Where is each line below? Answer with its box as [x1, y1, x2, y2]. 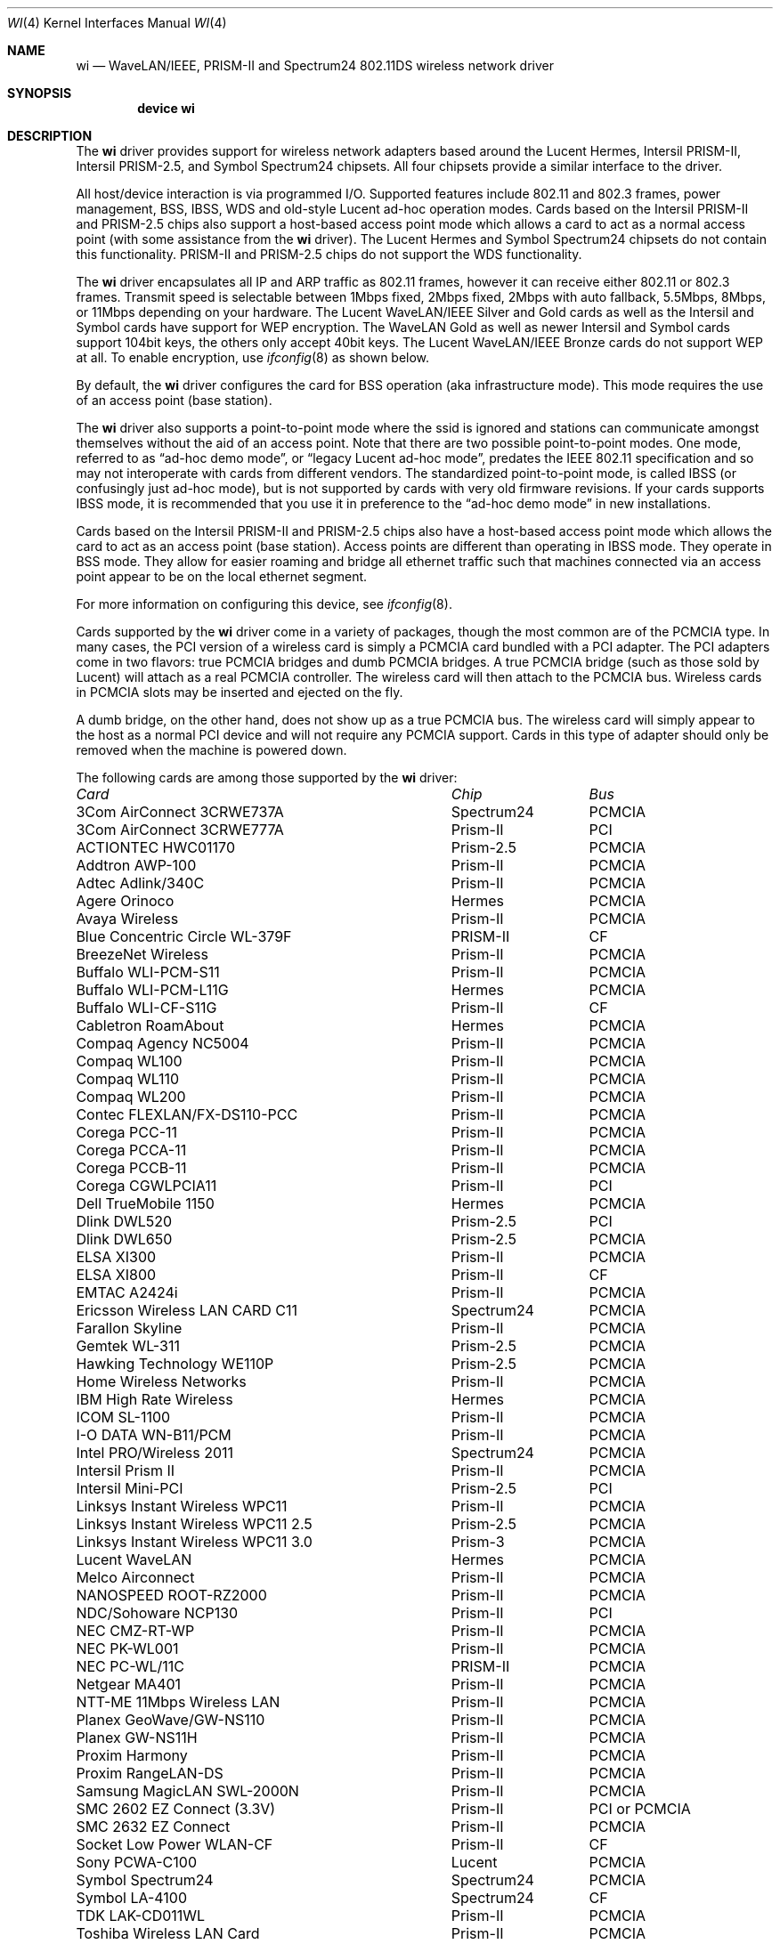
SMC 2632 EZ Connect [76, 1818, 231, 1835]
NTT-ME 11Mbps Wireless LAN [76, 1693, 280, 1711]
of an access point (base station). [76, 393, 272, 408]
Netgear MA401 [76, 1675, 182, 1693]
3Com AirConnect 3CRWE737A [76, 803, 284, 821]
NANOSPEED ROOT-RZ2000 [76, 1586, 267, 1604]
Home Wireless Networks [76, 1373, 247, 1390]
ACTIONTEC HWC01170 [76, 838, 235, 856]
